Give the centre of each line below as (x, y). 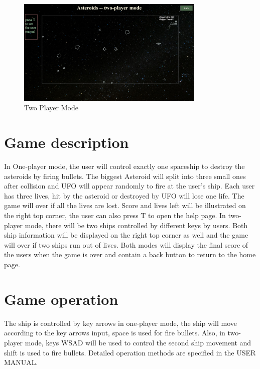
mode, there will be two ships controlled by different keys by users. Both (136, 225)
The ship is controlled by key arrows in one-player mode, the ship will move (120, 323)
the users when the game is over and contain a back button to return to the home (130, 254)
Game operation (61, 299)
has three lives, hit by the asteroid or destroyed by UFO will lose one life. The (124, 195)
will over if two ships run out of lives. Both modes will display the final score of (126, 244)
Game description (67, 142)
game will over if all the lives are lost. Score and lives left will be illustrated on (125, 205)
